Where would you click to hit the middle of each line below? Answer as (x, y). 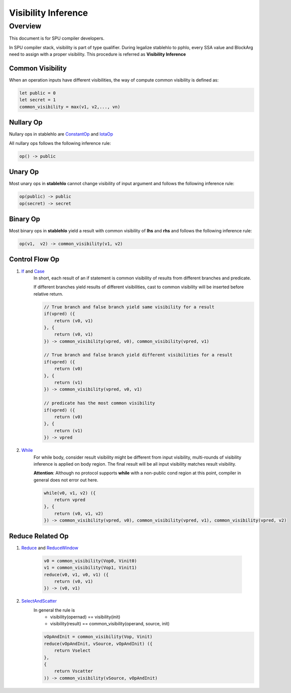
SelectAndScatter (39, 601)
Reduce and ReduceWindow (50, 548)
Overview (25, 26)
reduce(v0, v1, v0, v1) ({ (76, 574)
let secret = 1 (37, 100)
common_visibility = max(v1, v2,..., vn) (70, 107)
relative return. (48, 294)
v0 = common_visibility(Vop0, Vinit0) (90, 561)
